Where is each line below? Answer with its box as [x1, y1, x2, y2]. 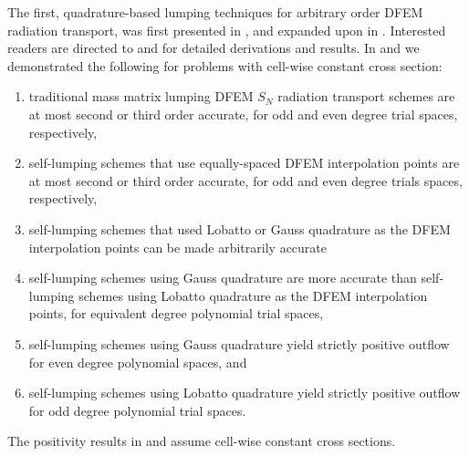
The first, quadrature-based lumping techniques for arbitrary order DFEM [7, 3, 423, 21]
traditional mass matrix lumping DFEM [28, 87, 254, 106]
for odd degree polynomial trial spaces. [28, 400, 246, 420]
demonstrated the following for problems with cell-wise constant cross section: [7, 56, 443, 75]
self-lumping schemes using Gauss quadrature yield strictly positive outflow [28, 334, 450, 353]
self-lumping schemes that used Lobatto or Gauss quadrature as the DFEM [28, 219, 451, 238]
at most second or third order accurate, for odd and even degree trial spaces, [28, 104, 458, 123]
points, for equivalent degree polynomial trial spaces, [28, 304, 324, 323]
